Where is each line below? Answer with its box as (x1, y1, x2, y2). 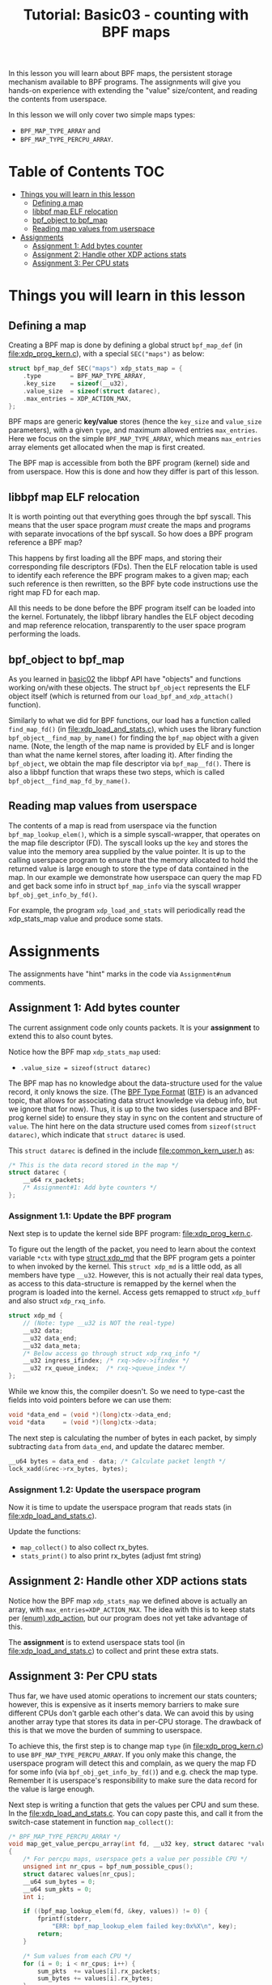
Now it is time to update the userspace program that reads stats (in (8, 1502, 232, 1511)
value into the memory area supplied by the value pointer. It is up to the (8, 846, 246, 856)
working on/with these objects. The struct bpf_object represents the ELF (8, 682, 251, 692)
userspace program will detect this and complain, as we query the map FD (8, 1758, 257, 1768)
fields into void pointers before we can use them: (8, 1395, 172, 1405)
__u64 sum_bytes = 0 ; (23, 1877, 96, 1885)
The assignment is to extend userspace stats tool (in (8, 1637, 185, 1647)
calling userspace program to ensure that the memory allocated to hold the (8, 855, 259, 865)
